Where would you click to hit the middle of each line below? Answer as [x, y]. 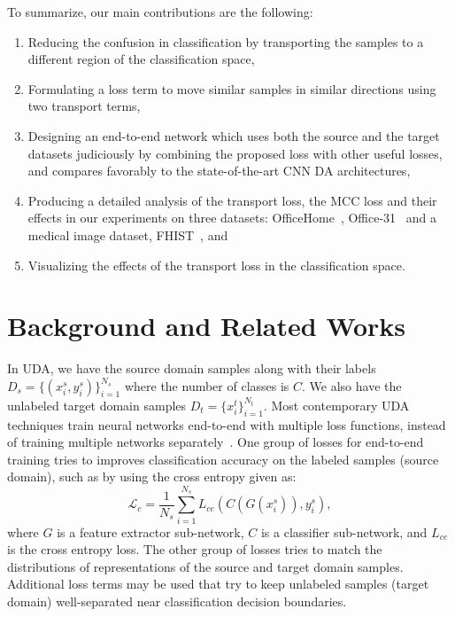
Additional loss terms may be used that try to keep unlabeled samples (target [218, 584]
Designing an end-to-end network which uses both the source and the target [234, 135]
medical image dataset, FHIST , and [128, 234]
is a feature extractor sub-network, [150, 531]
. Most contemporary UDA [336, 405]
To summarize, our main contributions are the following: [160, 12]
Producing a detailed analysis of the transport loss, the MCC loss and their [232, 200]
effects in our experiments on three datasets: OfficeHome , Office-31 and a [232, 218]
